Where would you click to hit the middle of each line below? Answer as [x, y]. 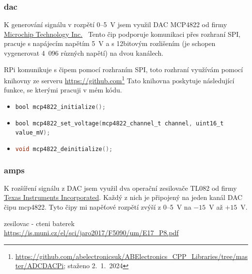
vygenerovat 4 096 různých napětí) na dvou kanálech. [84, 53]
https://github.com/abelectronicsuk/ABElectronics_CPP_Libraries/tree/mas [131, 256]
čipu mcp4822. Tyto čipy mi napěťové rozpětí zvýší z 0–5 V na [98, 207]
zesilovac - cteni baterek [39, 223]
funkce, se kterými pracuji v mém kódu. [63, 90]
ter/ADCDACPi [39, 266]
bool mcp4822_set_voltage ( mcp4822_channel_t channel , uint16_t [119, 123]
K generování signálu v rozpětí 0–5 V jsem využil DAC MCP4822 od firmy [116, 24]
